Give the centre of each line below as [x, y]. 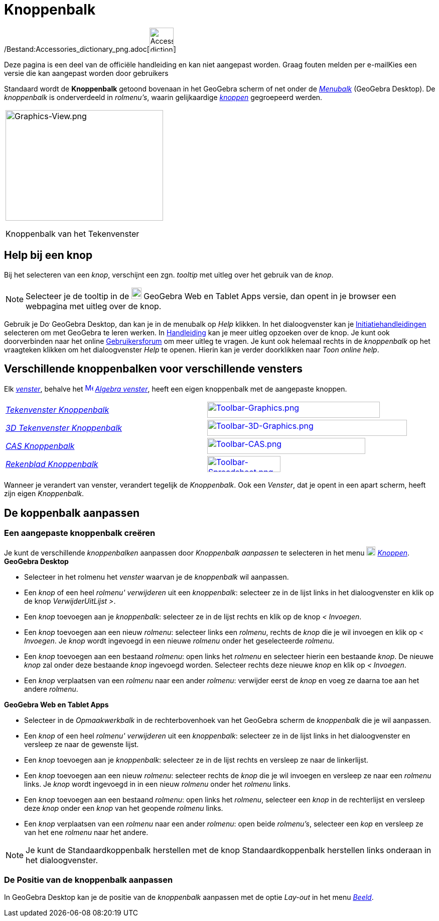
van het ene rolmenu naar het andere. [86, 832]
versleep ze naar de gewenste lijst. [82, 744]
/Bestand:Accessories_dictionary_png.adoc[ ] [90, 49]
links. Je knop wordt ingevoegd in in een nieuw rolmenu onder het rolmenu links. [157, 784]
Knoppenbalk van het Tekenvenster [72, 234]
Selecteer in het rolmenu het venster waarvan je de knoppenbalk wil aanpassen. [157, 577]
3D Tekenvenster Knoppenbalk [64, 428]
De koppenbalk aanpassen [72, 513]
